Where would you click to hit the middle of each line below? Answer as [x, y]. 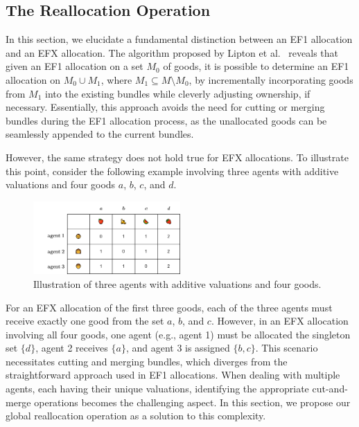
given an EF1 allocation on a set [75, 66]
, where [116, 79]
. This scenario [287, 348]
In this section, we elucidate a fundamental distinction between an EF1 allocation [179, 39]
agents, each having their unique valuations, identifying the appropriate [157, 389]
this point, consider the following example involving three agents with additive [172, 171]
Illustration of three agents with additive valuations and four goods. [177, 283]
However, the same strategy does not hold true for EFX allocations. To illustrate [177, 157]
